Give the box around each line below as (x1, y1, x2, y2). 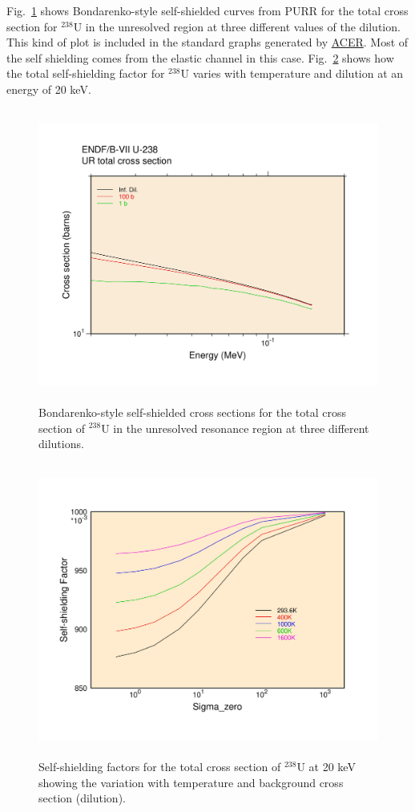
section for (6, 18, 58, 34)
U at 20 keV (296, 758, 356, 775)
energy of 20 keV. (6, 80, 91, 97)
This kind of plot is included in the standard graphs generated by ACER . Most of (6, 34, 409, 50)
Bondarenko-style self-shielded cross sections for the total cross (38, 403, 347, 420)
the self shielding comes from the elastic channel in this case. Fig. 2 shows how (6, 49, 394, 66)
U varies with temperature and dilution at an (180, 65, 404, 82)
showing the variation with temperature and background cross (38, 774, 344, 790)
